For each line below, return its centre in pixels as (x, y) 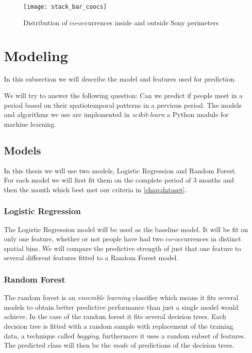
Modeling (36, 56)
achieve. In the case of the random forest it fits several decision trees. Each (115, 316)
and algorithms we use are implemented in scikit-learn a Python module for (117, 114)
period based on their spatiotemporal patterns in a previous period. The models (123, 105)
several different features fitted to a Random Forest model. (91, 258)
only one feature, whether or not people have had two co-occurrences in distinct (123, 239)
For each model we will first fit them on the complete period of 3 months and (119, 180)
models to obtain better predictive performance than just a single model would (121, 307)
